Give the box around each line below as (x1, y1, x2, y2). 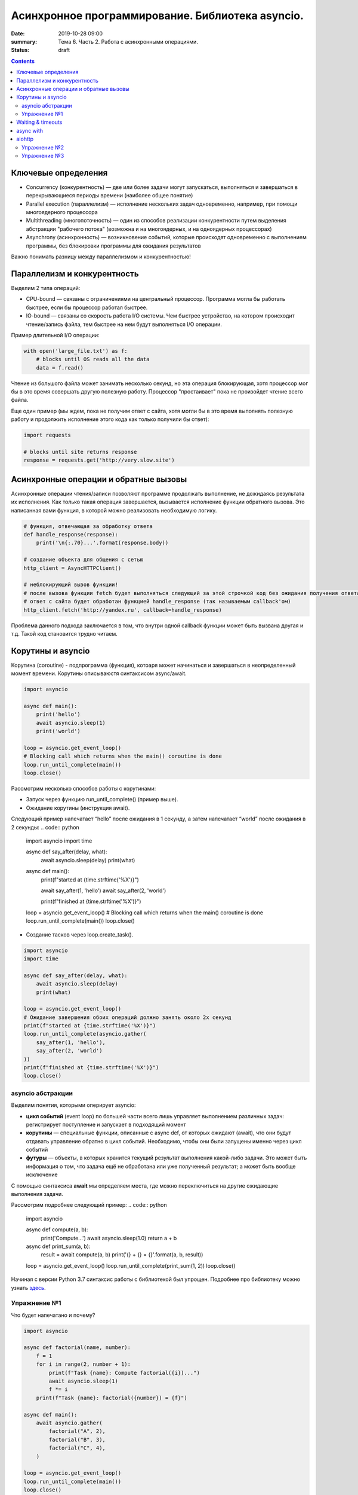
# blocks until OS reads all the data (36, 356, 150, 363)
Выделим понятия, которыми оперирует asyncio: (11, 1102, 137, 1109)
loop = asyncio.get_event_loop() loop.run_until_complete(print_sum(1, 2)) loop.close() (26, 1262, 236, 1269)
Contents (11, 57, 35, 65)
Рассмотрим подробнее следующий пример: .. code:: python (11, 1201, 167, 1209)
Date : (11, 30, 25, 37)
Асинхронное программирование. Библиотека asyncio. (11, 9, 304, 22)
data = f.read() (36, 364, 84, 371)
